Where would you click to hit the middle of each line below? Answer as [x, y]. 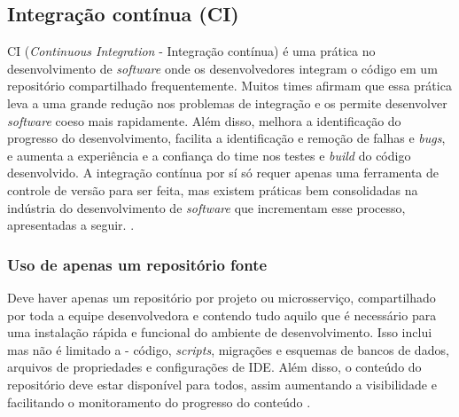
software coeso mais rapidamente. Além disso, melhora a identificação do [204, 120]
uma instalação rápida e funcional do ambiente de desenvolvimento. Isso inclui [220, 332]
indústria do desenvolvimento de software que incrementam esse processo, [206, 207]
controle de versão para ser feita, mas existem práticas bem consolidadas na [213, 189]
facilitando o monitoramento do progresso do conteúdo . [159, 401]
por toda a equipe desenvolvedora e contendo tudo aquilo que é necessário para [222, 315]
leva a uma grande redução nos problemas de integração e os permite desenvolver [227, 102]
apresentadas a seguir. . [71, 225]
